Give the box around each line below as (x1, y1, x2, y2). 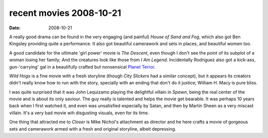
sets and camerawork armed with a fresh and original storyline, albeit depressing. (9, 126, 176, 132)
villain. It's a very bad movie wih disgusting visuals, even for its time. (9, 110, 149, 116)
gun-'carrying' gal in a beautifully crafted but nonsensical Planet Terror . (9, 64, 156, 69)
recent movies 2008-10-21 (9, 7, 122, 18)
